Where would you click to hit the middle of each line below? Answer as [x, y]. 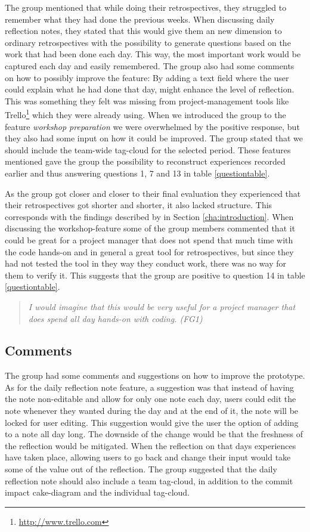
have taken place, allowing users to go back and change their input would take [148, 457]
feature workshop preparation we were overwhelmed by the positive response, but [152, 126]
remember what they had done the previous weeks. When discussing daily [140, 19]
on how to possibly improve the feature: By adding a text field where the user [147, 77]
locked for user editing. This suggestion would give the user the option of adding [152, 422]
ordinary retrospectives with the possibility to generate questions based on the [148, 42]
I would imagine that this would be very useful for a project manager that [162, 306]
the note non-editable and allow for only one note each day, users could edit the [151, 399]
